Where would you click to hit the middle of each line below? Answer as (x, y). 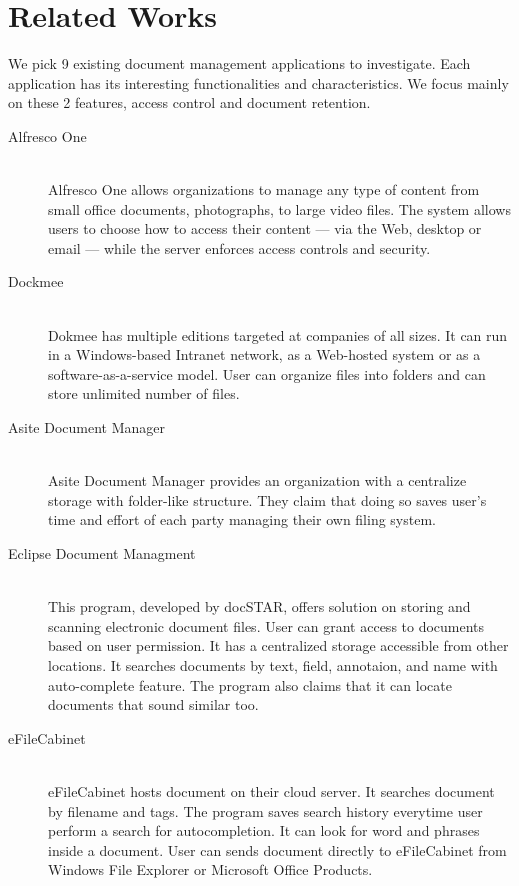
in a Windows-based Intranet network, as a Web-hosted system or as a (264, 354)
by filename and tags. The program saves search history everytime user (265, 810)
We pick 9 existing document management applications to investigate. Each (239, 63)
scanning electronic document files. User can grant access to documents (266, 625)
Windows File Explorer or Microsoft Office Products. (210, 869)
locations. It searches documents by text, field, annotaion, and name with (273, 664)
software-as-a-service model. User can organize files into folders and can (267, 373)
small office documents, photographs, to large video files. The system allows (279, 208)
